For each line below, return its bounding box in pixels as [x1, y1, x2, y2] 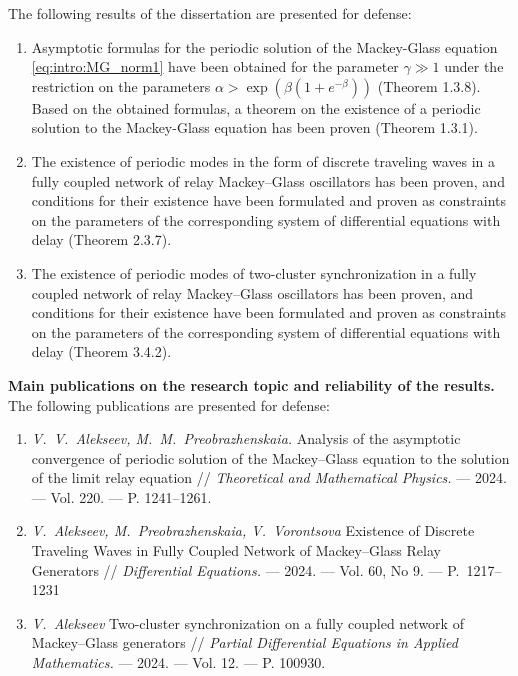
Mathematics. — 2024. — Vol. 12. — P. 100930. [31, 652, 326, 673]
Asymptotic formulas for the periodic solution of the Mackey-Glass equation [31, 36, 498, 57]
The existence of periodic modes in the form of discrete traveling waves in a [31, 150, 495, 171]
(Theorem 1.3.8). [377, 75, 481, 96]
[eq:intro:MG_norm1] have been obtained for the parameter [31, 56, 399, 77]
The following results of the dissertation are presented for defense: [8, 3, 412, 23]
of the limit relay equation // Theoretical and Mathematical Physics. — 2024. [31, 467, 507, 488]
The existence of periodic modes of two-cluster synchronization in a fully [31, 262, 477, 283]
